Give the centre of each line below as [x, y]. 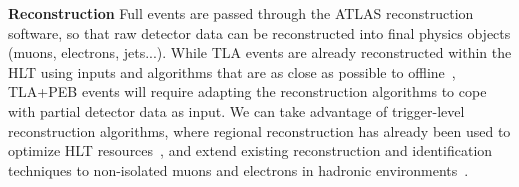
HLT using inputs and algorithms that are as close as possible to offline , [232, 71]
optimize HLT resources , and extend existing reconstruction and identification [250, 150]
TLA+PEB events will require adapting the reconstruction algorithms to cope [247, 91]
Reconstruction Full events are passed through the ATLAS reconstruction [241, 13]
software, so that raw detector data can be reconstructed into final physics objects [259, 32]
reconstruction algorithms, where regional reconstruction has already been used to [259, 130]
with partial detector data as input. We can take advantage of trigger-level [236, 110]
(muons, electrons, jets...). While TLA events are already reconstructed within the [260, 52]
